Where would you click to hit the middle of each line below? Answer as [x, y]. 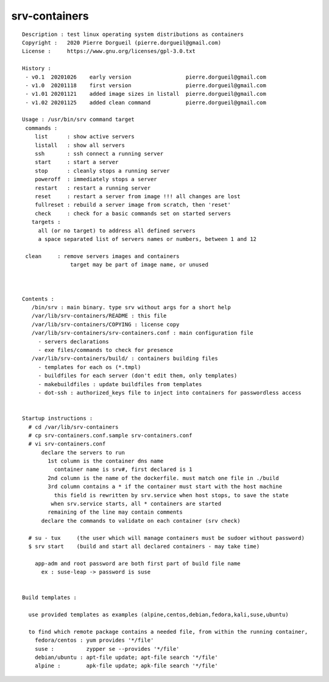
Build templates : [50, 598]
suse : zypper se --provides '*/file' [107, 649]
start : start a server [76, 162]
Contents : [38, 299]
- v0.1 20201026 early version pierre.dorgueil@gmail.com [146, 77]
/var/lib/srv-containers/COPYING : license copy [105, 324]
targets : [46, 222]
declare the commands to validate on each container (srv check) [141, 521]
